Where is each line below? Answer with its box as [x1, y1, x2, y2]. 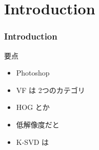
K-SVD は [16, 136, 49, 147]
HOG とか [16, 102, 50, 113]
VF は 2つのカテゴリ [16, 84, 85, 95]
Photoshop [16, 67, 50, 78]
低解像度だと [16, 119, 60, 129]
